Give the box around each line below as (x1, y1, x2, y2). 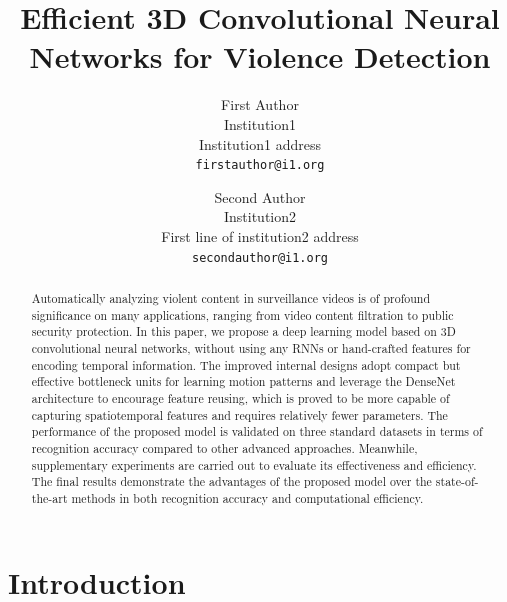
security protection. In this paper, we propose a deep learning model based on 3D (31, 323, 456, 340)
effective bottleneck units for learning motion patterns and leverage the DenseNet (31, 373, 456, 390)
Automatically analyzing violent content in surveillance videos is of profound (31, 289, 431, 306)
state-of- (435, 473, 479, 490)
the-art (31, 489, 68, 506)
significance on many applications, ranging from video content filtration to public (31, 306, 454, 323)
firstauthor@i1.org (195, 158, 325, 173)
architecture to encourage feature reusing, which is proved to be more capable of (31, 389, 450, 406)
